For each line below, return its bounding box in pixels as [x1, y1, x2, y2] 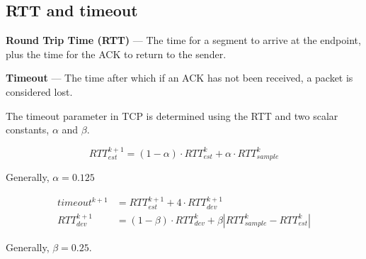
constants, [6, 122, 50, 137]
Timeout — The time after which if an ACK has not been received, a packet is [6, 70, 353, 85]
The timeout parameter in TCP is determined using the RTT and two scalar [6, 108, 338, 123]
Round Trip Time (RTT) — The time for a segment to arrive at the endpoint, [6, 33, 361, 48]
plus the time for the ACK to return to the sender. [6, 46, 227, 61]
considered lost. [6, 84, 73, 99]
